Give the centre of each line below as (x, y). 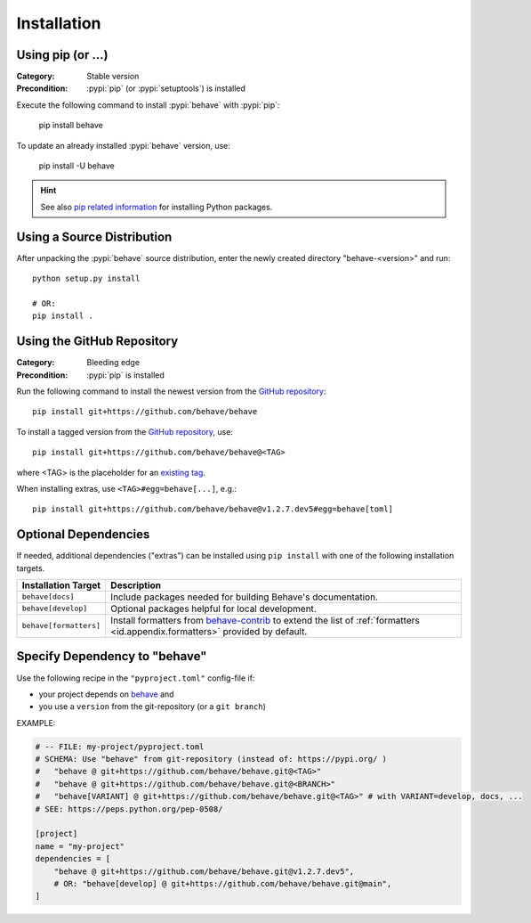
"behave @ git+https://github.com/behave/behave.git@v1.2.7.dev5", (204, 871)
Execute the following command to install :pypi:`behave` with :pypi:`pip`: (148, 105)
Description (136, 585)
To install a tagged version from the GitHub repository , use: (125, 431)
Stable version (113, 77)
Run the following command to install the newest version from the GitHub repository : (171, 391)
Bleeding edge (113, 363)
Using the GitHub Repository (97, 342)
